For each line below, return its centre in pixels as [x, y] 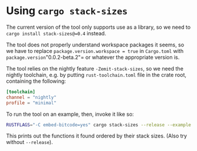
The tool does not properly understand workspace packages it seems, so [95, 45]
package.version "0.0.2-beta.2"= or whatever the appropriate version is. [93, 57]
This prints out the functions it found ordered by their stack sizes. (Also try [97, 136]
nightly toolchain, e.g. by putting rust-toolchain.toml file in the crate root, [96, 75]
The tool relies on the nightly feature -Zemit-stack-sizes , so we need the [95, 68]
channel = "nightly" [32, 97]
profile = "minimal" [32, 103]
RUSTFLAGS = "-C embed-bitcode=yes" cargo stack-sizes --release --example [99, 125]
